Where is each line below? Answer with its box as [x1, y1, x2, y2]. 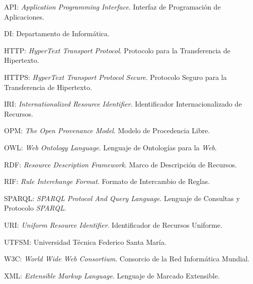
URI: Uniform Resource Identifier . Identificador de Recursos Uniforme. [4, 219, 222, 230]
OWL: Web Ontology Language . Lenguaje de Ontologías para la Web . [4, 142, 217, 152]
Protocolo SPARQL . [4, 203, 66, 213]
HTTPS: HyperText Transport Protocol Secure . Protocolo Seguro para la [4, 71, 227, 82]
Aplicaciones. [4, 11, 44, 22]
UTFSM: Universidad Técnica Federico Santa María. [4, 236, 166, 247]
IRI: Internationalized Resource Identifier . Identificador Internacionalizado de [4, 99, 242, 109]
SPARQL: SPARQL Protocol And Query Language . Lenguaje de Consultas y [4, 193, 240, 203]
